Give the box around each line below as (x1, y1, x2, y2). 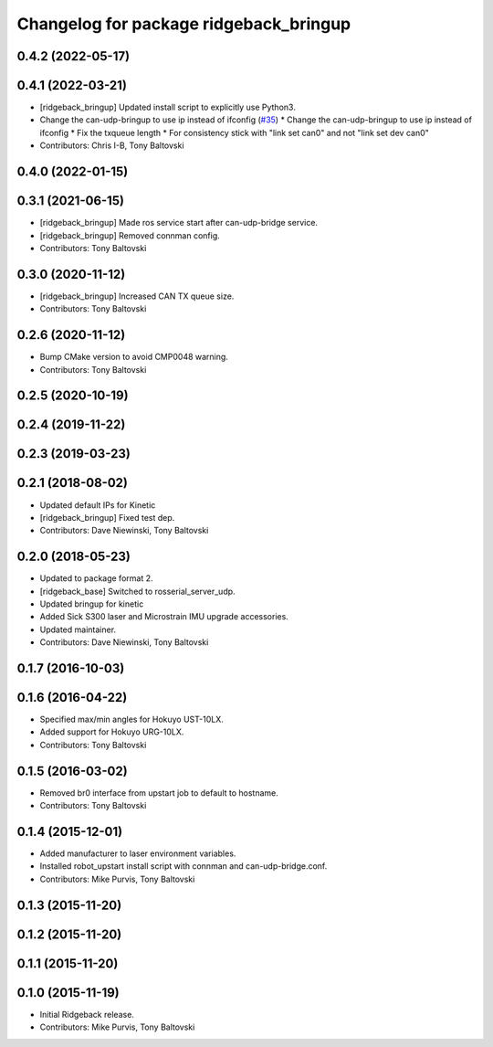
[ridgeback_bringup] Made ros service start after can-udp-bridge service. (39, 217, 319, 228)
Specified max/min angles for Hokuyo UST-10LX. (39, 714, 224, 725)
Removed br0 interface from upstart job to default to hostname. (39, 787, 278, 798)
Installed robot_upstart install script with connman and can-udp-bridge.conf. (39, 861, 328, 872)
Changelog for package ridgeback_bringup (16, 14, 351, 34)
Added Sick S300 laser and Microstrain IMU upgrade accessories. (39, 611, 289, 622)
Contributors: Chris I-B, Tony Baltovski (39, 140, 184, 151)
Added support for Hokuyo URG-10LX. (39, 726, 184, 737)
